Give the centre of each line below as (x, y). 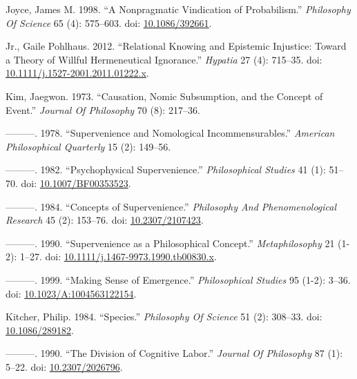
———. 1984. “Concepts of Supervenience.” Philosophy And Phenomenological (171, 206)
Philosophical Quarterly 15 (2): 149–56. (88, 146)
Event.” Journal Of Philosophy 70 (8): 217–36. (103, 109)
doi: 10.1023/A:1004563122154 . (71, 293)
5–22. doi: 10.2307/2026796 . (64, 366)
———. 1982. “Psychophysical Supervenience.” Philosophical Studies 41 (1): (166, 169)
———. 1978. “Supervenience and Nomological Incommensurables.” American (170, 133)
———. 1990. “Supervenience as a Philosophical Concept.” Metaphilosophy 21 (170, 243)
